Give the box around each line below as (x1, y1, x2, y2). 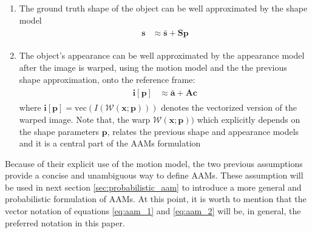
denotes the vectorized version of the (161, 101, 297, 114)
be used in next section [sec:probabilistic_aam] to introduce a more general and (5, 180, 302, 193)
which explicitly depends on (197, 113, 300, 125)
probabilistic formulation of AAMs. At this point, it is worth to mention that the (5, 192, 307, 205)
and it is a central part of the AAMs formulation (19, 137, 201, 149)
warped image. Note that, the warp (19, 113, 151, 125)
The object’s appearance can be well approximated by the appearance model (19, 49, 305, 62)
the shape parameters (19, 125, 100, 137)
